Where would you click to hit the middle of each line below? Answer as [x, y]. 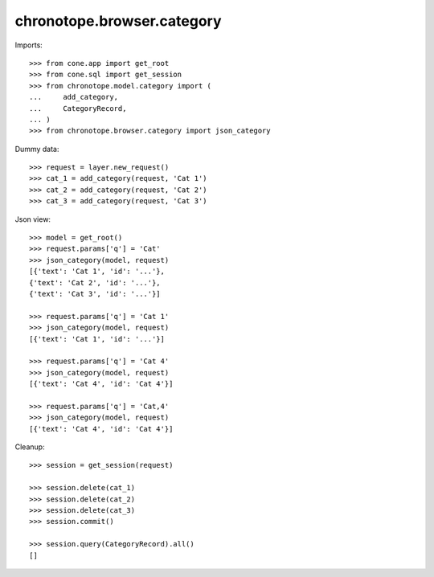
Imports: [29, 45]
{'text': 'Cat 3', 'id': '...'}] [95, 294]
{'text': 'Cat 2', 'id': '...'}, [95, 282]
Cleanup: [30, 447]
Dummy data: [37, 149]
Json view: [33, 219]
